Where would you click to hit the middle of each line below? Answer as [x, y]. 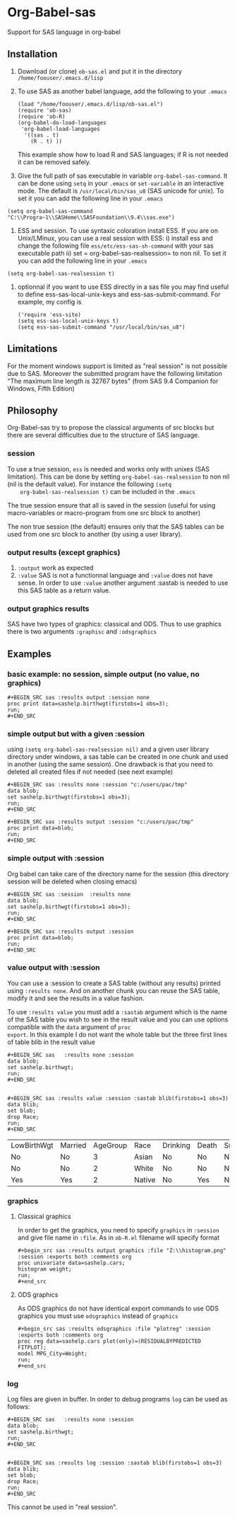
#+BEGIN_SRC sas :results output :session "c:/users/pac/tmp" [101, 822]
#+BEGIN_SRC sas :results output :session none [79, 697]
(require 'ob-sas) [44, 110]
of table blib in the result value [51, 1042]
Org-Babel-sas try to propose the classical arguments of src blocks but [111, 428]
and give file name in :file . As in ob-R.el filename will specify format [119, 1238]
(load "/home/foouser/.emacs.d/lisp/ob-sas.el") [90, 104]
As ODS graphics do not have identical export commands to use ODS [118, 1309]
